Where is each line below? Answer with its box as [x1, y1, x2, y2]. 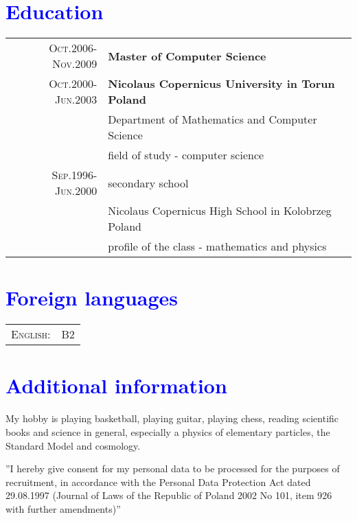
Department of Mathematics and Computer [108, 111, 317, 128]
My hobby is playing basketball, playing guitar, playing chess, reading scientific [5, 411, 339, 426]
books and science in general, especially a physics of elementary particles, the [5, 424, 330, 439]
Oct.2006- [49, 40, 97, 56]
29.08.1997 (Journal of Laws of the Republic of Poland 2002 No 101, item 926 [5, 488, 332, 502]
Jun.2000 [55, 183, 97, 199]
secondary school [108, 174, 189, 191]
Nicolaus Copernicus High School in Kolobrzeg [108, 202, 332, 219]
